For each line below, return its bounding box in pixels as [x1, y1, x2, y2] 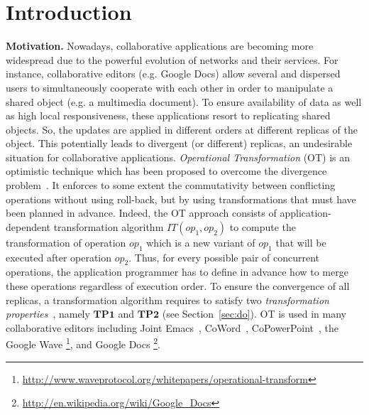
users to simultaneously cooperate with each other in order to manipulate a [6, 80, 334, 95]
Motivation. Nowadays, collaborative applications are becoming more [6, 38, 314, 53]
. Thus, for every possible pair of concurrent [128, 249, 320, 264]
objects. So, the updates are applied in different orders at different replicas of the [6, 122, 358, 136]
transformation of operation [6, 235, 126, 249]
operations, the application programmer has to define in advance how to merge [6, 264, 348, 279]
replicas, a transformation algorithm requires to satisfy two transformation [6, 292, 329, 307]
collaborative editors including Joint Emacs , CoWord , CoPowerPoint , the [6, 320, 338, 335]
